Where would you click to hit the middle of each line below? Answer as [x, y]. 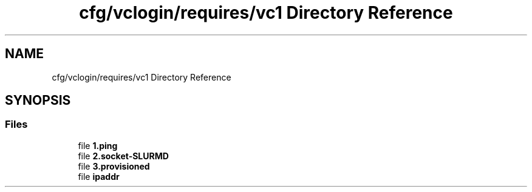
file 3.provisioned [114, 166]
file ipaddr [99, 176]
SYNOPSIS [38, 101]
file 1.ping [98, 145]
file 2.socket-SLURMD [123, 156]
